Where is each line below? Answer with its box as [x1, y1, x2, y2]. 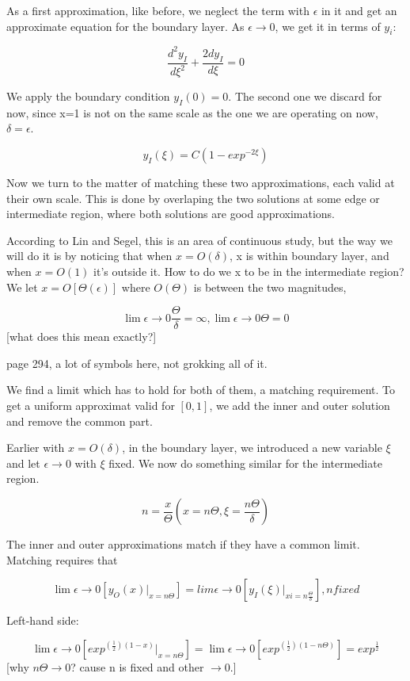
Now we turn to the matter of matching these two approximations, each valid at [6, 174, 395, 191]
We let [6, 278, 38, 295]
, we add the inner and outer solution [209, 397, 390, 414]
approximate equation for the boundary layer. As [6, 17, 245, 34]
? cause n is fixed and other [70, 658, 204, 675]
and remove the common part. [6, 412, 153, 429]
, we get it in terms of [275, 17, 381, 34]
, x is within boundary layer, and [230, 247, 389, 264]
